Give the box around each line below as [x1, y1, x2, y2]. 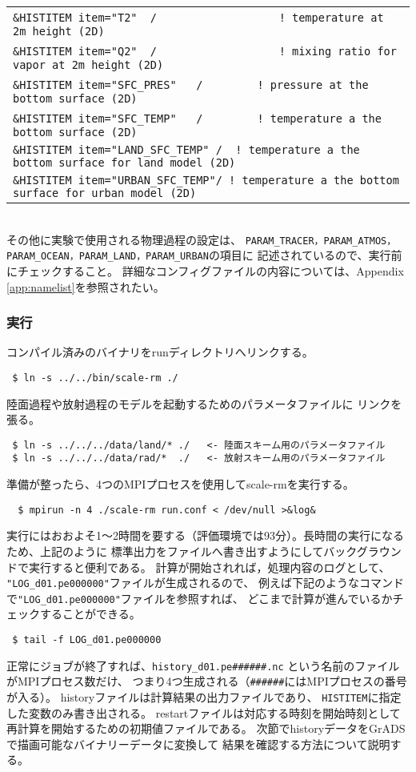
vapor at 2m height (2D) [13, 58, 164, 71]
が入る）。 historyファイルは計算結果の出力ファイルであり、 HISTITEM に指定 [6, 688, 402, 705]
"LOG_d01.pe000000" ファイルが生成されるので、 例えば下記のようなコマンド [6, 574, 404, 591]
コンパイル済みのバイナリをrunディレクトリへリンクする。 [6, 344, 314, 360]
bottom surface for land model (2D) [13, 156, 236, 169]
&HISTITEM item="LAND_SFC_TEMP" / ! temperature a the [13, 143, 360, 156]
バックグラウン [323, 542, 402, 559]
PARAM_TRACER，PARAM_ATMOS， [245, 235, 397, 247]
